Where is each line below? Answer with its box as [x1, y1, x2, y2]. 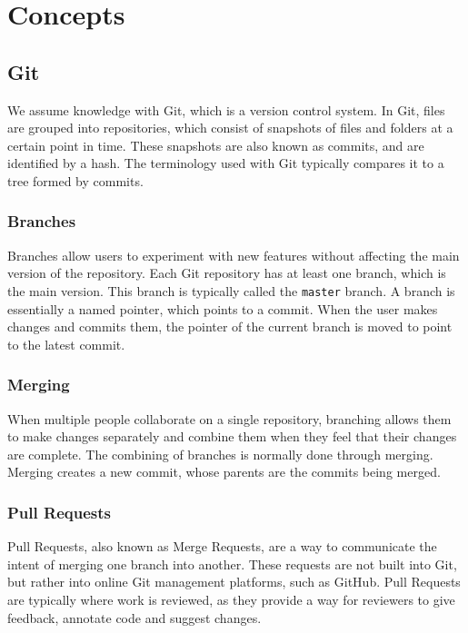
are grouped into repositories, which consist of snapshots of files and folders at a [7, 118, 453, 137]
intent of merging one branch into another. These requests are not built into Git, [7, 554, 457, 573]
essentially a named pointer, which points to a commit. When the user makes [7, 299, 438, 318]
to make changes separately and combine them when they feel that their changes [7, 427, 457, 446]
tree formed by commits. [7, 171, 144, 190]
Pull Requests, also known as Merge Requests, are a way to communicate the [7, 537, 437, 556]
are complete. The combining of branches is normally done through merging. [7, 444, 433, 463]
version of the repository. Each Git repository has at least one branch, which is [7, 263, 446, 282]
